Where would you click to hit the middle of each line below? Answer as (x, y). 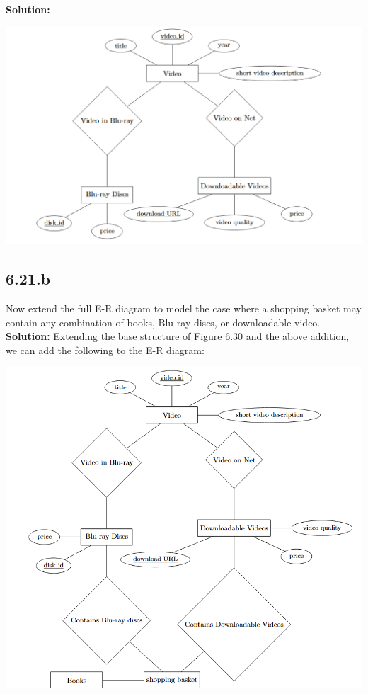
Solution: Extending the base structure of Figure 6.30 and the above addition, (178, 336)
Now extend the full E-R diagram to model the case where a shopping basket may (184, 308)
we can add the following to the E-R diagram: (105, 349)
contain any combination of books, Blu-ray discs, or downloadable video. (163, 322)
